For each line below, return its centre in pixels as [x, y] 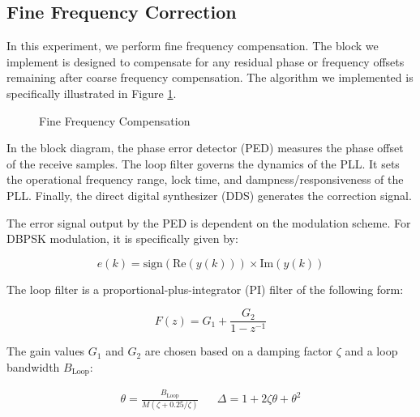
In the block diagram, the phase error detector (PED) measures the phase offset [205, 148]
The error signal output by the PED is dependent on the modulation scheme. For [209, 222]
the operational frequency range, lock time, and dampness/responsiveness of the [205, 179]
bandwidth [33, 366]
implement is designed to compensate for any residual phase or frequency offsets [206, 61]
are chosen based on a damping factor [238, 351]
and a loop [371, 351]
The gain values [46, 351]
